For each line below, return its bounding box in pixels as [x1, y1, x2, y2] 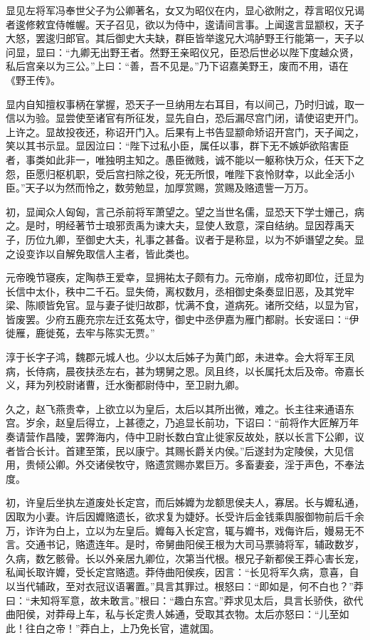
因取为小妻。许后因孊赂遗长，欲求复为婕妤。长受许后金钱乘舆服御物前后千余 [6, 509, 364, 523]
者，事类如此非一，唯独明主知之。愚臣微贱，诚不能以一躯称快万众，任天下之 [6, 152, 364, 167]
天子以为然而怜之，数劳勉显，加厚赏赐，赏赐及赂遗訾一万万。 [25, 180, 314, 195]
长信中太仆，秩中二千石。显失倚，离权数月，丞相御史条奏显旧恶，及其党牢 [6, 283, 354, 298]
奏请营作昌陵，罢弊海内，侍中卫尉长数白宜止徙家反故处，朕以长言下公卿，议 [6, 429, 364, 444]
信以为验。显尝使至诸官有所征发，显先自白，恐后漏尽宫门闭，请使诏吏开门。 [6, 110, 364, 125]
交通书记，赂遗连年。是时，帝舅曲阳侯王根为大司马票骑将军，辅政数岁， [25, 537, 364, 552]
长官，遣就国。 [149, 620, 220, 635]
